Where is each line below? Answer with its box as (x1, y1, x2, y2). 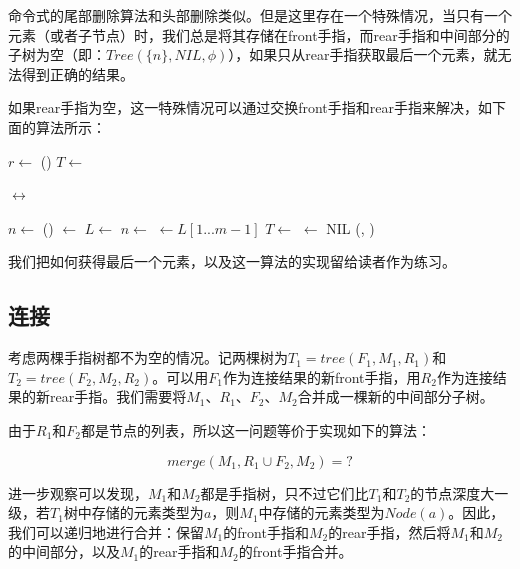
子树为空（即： (8, 44, 106, 65)
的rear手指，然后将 (328, 521, 451, 542)
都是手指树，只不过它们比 (200, 482, 369, 503)
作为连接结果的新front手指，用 (222, 366, 421, 387)
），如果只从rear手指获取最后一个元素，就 (228, 44, 498, 65)
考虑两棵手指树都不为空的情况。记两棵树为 (8, 347, 288, 368)
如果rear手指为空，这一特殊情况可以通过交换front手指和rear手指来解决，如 (8, 97, 492, 118)
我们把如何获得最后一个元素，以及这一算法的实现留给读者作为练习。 (8, 251, 456, 272)
